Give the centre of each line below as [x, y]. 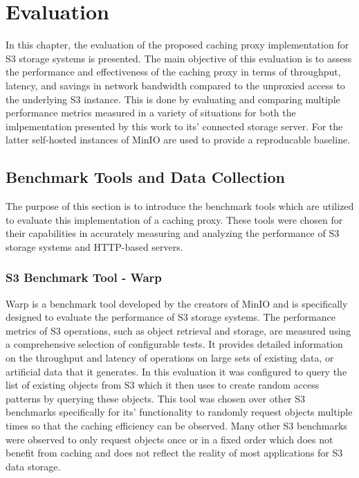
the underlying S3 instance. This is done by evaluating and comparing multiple [173, 99]
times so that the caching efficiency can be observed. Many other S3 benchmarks [176, 426]
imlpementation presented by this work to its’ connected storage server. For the [174, 126]
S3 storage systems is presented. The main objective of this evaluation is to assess [179, 58]
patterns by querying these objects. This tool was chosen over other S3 [156, 398]
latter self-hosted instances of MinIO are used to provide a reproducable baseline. [178, 140]
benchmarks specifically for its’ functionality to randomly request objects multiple [179, 412]
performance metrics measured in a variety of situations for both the [151, 113]
